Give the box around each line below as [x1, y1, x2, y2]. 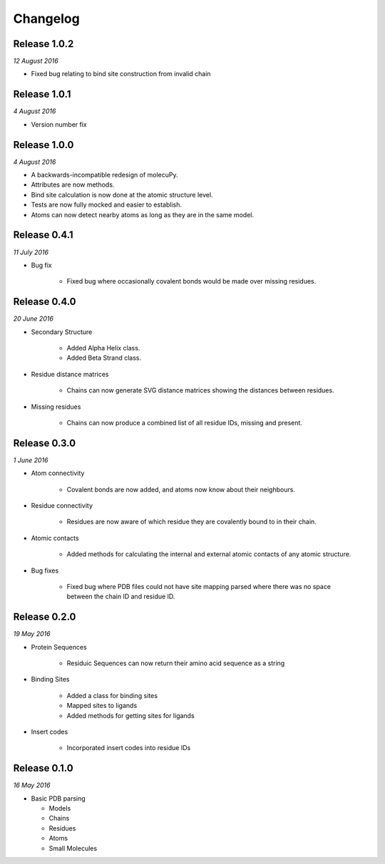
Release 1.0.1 [13, 88, 71, 100]
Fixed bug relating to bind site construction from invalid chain [31, 70, 211, 78]
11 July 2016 [13, 248, 49, 256]
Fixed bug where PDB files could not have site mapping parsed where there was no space [66, 582, 332, 590]
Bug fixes [31, 566, 59, 575]
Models [48, 804, 71, 813]
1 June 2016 [13, 456, 48, 464]
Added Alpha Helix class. [66, 343, 140, 352]
